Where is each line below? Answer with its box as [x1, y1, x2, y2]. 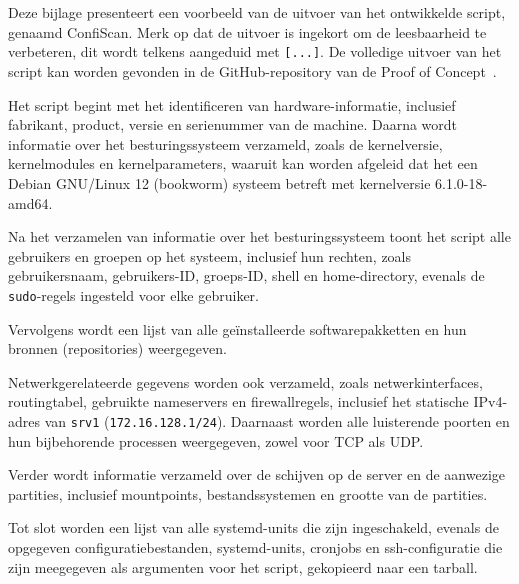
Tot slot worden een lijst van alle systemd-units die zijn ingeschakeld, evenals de [8, 517, 499, 538]
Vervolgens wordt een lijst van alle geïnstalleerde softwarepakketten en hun [8, 318, 467, 339]
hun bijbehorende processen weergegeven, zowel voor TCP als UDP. [8, 430, 424, 451]
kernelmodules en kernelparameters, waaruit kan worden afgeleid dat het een [8, 153, 478, 174]
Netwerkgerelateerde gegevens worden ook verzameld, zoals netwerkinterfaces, [8, 371, 483, 392]
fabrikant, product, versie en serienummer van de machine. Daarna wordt [8, 114, 458, 135]
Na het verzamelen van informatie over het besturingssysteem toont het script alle [8, 226, 511, 247]
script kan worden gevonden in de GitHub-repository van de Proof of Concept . [8, 61, 497, 82]
